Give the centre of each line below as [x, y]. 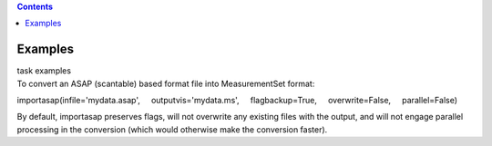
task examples [44, 71]
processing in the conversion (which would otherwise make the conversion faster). [172, 129]
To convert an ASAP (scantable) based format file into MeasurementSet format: [166, 83]
